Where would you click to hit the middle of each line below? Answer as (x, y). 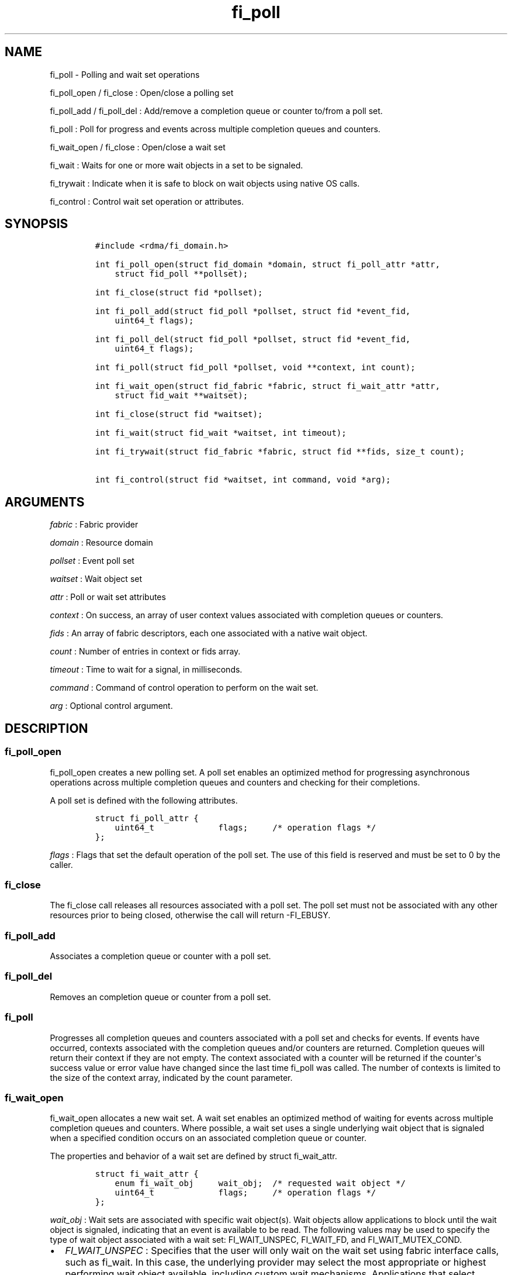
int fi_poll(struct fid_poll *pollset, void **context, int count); (255, 368)
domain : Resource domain (101, 543)
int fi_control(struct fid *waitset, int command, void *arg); (243, 480)
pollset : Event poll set (92, 561)
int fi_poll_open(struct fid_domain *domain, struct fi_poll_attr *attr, (267, 265)
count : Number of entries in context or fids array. (145, 652)
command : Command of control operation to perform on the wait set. (184, 688)
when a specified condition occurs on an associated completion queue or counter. (208, 1138)
